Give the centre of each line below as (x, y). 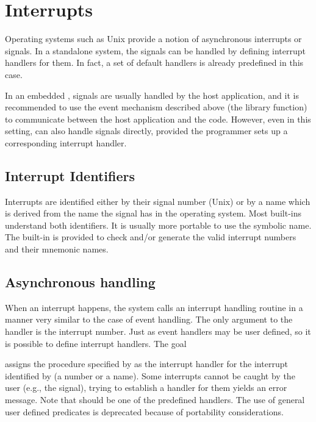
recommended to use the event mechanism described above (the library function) (156, 107)
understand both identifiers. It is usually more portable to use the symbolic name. (158, 225)
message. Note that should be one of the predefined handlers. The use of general (155, 399)
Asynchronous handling (80, 282)
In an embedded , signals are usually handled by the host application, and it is (152, 95)
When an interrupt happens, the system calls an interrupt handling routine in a (154, 307)
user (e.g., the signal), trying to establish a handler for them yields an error (146, 388)
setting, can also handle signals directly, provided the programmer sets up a (146, 131)
